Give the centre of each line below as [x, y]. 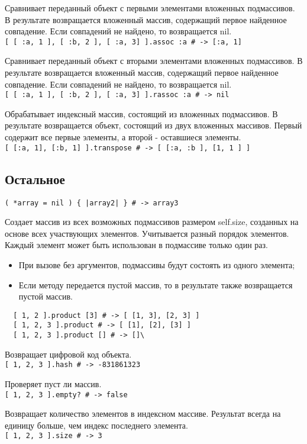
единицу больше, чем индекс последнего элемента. [96, 425]
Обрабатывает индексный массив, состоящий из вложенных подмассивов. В [141, 113]
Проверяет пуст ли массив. [53, 383]
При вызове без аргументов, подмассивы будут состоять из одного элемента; [157, 264]
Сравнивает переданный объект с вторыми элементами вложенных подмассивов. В [154, 61]
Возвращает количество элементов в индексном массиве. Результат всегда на [143, 414]
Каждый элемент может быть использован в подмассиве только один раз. [137, 245]
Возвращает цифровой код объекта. [68, 354]
